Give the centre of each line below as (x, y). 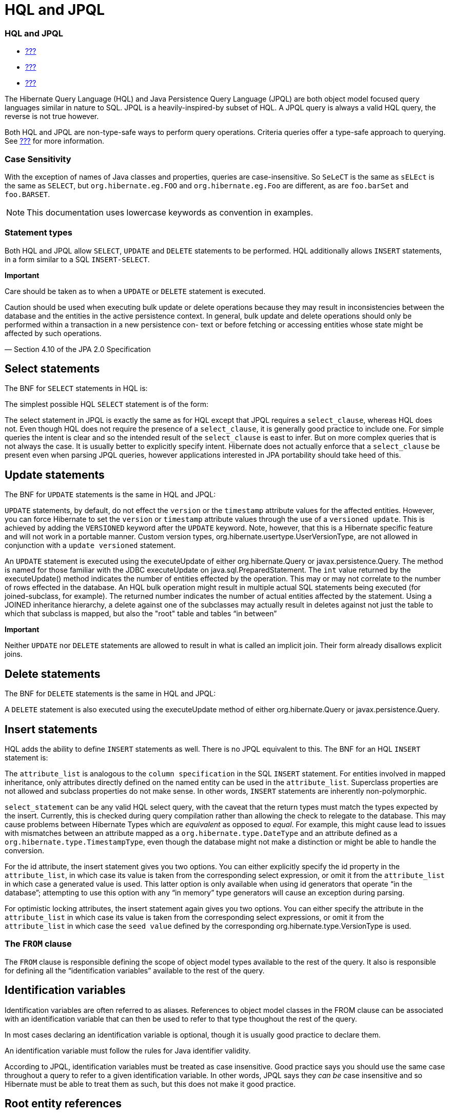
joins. (14, 654)
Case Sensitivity (38, 159)
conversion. (24, 851)
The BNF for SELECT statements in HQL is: (76, 388)
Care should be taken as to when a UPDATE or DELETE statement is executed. (135, 291)
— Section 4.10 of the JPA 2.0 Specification (78, 349)
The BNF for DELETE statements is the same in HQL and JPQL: (110, 694)
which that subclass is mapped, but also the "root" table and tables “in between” (141, 614)
